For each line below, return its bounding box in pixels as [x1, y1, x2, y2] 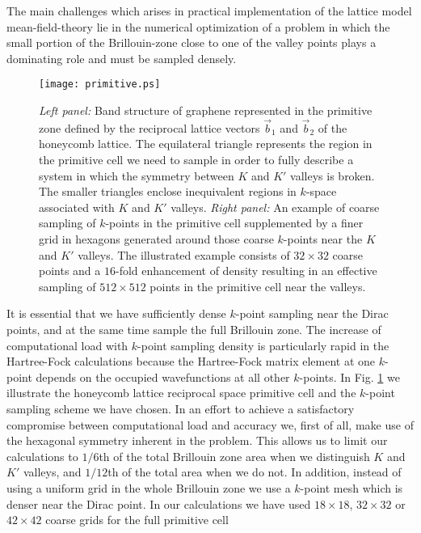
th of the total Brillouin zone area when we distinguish [99, 447, 370, 464]
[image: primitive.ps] [39, 78, 161, 91]
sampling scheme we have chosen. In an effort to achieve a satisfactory [6, 400, 355, 417]
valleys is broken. [290, 167, 375, 184]
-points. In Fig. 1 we [299, 368, 400, 385]
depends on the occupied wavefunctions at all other [36, 368, 290, 385]
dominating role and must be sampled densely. [6, 49, 237, 66]
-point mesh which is [300, 479, 403, 496]
